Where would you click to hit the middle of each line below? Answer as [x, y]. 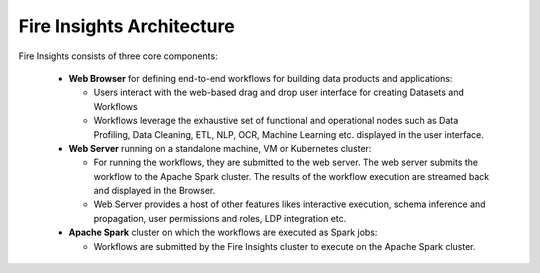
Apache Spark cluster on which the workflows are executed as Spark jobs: [223, 232]
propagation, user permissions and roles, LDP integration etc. [220, 218]
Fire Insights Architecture [126, 26]
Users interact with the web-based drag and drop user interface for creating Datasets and [279, 92]
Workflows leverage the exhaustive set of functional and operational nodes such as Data [276, 121]
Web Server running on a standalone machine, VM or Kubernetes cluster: [220, 148]
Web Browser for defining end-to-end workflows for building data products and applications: [260, 78]
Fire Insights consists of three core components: [118, 56]
